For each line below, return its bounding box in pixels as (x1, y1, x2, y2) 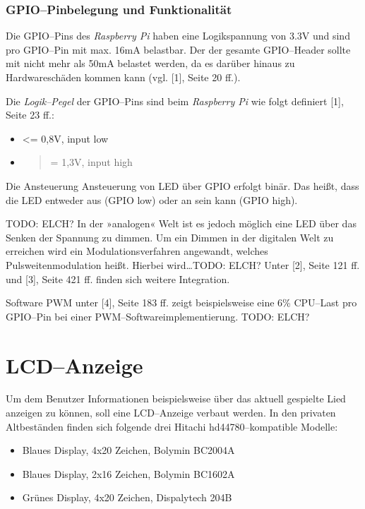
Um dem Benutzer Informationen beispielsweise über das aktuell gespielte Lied (6, 391, 346, 406)
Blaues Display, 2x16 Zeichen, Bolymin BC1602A (22, 466, 235, 481)
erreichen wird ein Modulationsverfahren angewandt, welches (6, 244, 268, 258)
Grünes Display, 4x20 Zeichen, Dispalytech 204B (22, 490, 232, 505)
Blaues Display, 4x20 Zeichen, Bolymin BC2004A (22, 443, 235, 457)
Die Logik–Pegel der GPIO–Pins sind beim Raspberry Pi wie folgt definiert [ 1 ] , (6, 93, 344, 108)
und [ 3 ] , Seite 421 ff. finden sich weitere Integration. (6, 271, 230, 286)
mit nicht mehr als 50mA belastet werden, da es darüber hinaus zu (6, 56, 295, 71)
